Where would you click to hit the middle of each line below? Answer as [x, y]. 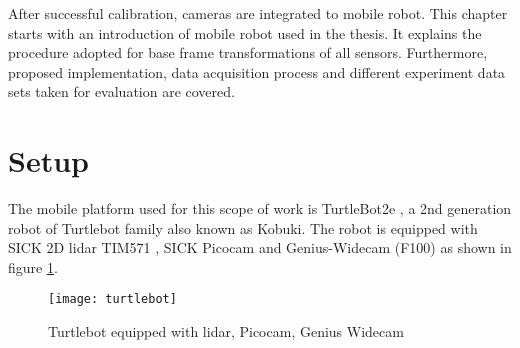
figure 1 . [33, 266]
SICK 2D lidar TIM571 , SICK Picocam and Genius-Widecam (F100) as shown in [260, 247]
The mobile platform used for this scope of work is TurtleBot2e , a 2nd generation [260, 208]
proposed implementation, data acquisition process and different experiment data [257, 71]
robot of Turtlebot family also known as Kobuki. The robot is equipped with [243, 227]
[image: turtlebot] [112, 299]
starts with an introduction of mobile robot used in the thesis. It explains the [245, 32]
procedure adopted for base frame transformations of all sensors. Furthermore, [248, 52]
